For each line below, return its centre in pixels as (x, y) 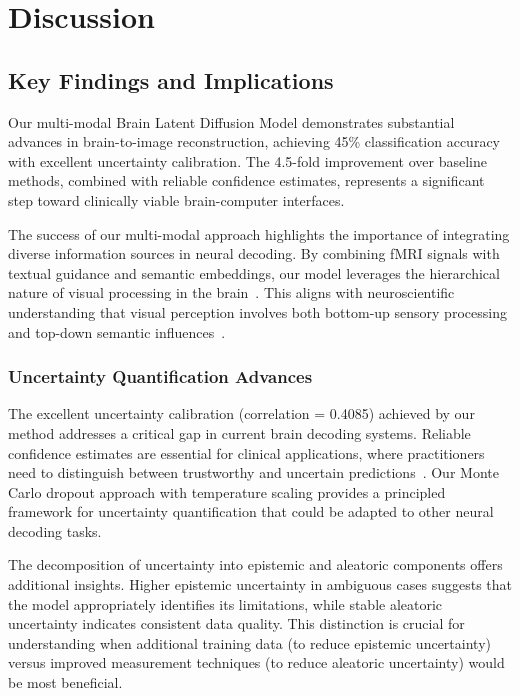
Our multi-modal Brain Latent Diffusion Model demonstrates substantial (231, 121)
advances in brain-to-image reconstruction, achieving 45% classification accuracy (254, 141)
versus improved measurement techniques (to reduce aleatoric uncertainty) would (256, 662)
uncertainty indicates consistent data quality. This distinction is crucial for (236, 623)
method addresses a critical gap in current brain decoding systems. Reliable (239, 432)
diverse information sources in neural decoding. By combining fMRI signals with (254, 253)
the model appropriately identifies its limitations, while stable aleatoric (225, 603)
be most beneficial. (65, 682)
